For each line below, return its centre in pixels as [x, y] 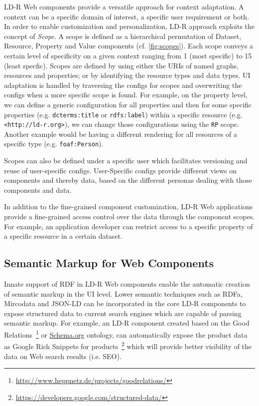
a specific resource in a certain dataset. [63, 236]
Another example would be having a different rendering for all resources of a [121, 134]
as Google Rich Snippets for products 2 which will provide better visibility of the [128, 345]
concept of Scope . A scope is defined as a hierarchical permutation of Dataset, [123, 36]
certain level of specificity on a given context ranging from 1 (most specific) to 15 [128, 55]
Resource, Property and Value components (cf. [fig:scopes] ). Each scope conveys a [129, 46]
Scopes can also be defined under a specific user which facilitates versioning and [126, 161]
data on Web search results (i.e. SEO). [63, 356]
